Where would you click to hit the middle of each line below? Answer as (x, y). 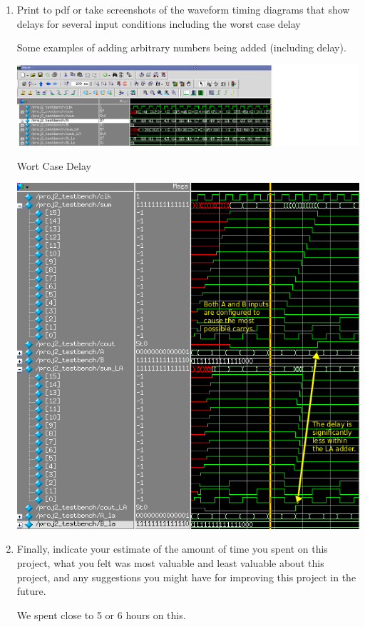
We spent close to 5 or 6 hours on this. (101, 615)
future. (31, 591)
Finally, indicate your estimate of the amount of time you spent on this (172, 549)
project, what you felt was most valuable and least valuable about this (170, 563)
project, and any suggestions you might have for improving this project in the (186, 577)
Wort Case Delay (54, 165)
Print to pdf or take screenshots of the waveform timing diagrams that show (183, 9)
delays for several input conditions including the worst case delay (159, 23)
